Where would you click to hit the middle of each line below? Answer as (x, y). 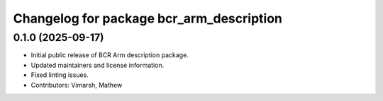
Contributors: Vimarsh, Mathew (77, 85)
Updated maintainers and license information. (98, 65)
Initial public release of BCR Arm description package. (110, 55)
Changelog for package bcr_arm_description (148, 18)
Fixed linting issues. (60, 75)
